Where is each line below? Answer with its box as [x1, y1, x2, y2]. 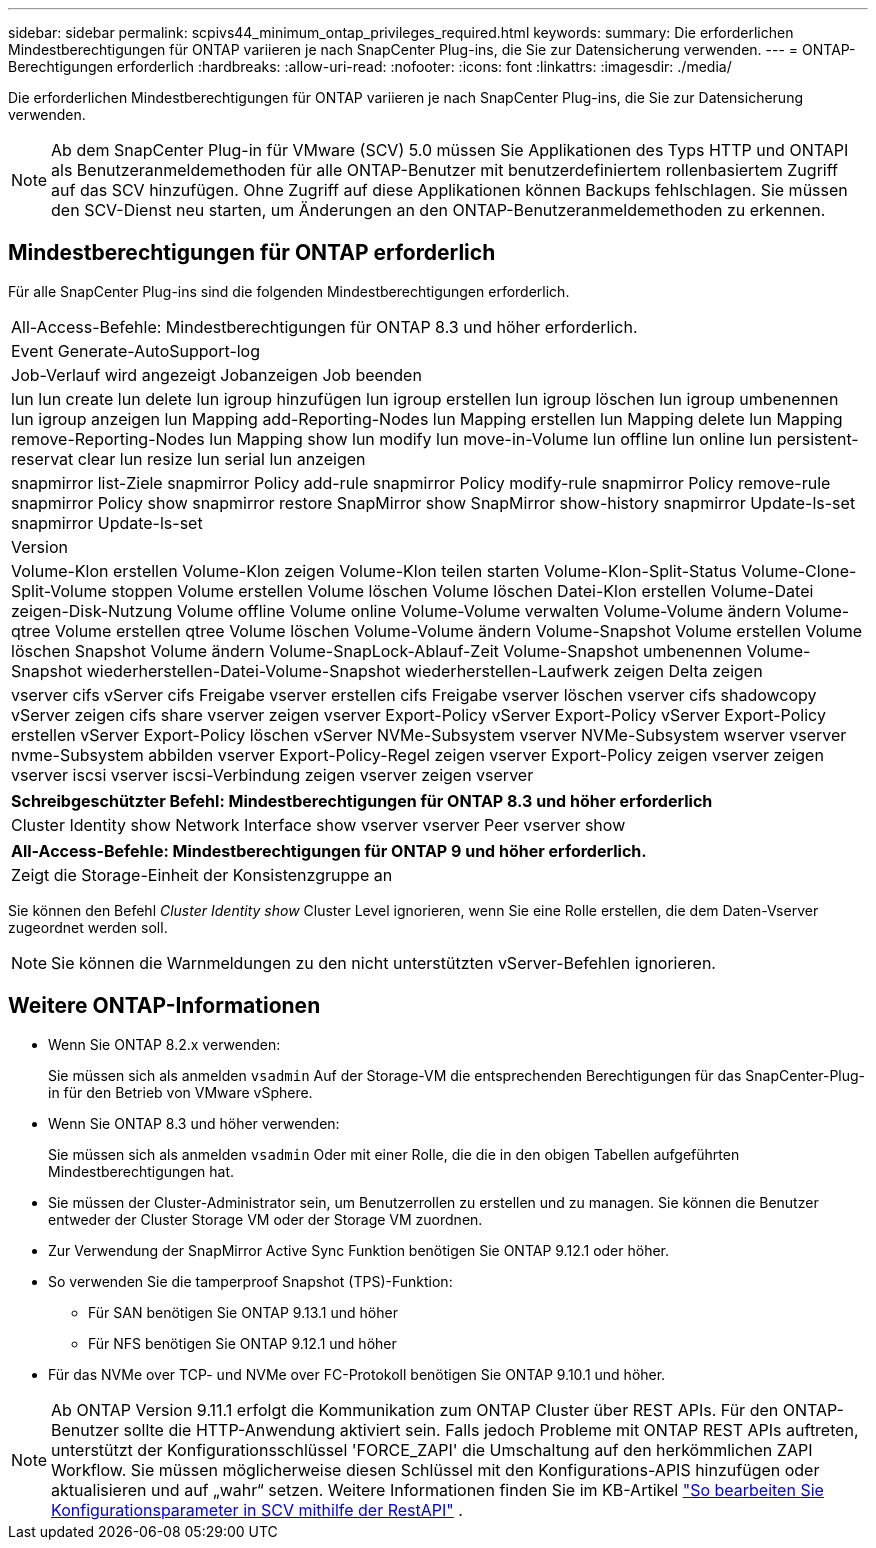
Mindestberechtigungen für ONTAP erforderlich [8, 240, 496, 266]
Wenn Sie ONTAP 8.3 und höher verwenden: [48, 1114, 340, 1132]
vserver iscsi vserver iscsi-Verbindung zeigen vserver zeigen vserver [11, 764, 534, 785]
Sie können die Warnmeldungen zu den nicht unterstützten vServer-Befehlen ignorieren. [51, 952, 716, 973]
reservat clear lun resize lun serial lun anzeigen [11, 448, 366, 469]
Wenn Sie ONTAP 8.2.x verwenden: [48, 1035, 281, 1053]
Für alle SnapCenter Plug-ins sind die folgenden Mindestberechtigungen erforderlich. [8, 282, 570, 300]
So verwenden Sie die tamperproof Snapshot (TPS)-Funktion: [48, 1272, 453, 1290]
